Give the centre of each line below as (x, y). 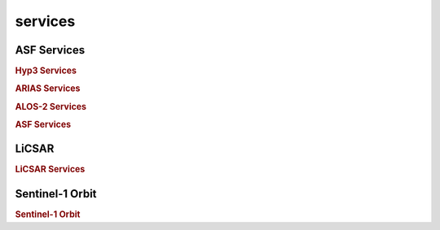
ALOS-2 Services (51, 106)
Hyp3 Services (46, 71)
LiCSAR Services (50, 169)
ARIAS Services (48, 89)
